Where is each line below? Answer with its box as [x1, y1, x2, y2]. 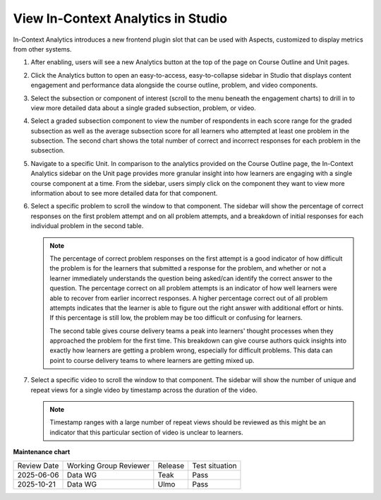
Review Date [17, 460, 59, 470]
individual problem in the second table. [30, 222, 144, 230]
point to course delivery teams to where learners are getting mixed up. [49, 356, 255, 364]
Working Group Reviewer [67, 460, 150, 470]
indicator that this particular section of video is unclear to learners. [49, 428, 243, 436]
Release [157, 460, 185, 470]
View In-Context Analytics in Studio [13, 11, 228, 26]
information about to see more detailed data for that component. [30, 189, 218, 198]
